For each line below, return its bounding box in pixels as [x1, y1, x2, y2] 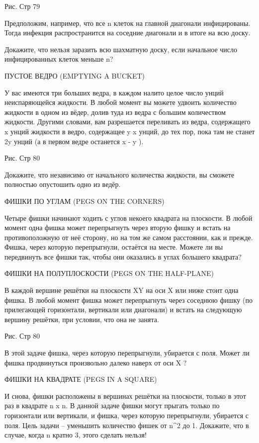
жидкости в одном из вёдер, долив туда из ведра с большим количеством [4, 106, 226, 117]
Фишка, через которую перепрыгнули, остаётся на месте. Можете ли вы [4, 242, 223, 252]
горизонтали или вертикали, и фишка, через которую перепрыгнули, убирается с [4, 410, 249, 420]
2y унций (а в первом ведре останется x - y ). [4, 136, 144, 146]
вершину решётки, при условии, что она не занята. [4, 314, 159, 324]
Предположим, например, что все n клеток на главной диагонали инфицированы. [4, 17, 251, 28]
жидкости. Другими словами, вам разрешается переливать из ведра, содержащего [4, 116, 251, 127]
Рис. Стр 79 [4, 1, 40, 11]
